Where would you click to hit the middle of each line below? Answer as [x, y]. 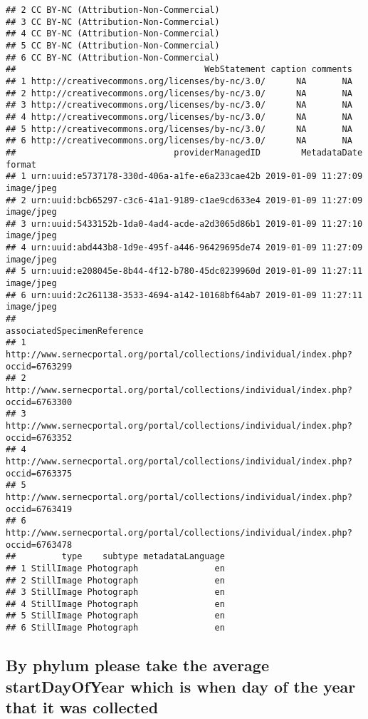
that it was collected [82, 707]
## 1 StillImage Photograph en [115, 568]
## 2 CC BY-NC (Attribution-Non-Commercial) [113, 10]
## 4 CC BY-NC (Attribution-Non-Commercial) [113, 34]
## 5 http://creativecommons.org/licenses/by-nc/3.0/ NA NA [179, 129]
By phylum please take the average [137, 665]
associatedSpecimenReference [75, 331]
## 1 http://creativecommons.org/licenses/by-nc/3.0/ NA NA [179, 81]
